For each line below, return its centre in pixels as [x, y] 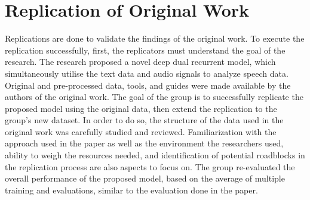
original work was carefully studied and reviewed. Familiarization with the [141, 131]
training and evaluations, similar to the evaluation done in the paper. [131, 190]
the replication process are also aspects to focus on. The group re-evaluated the [150, 166]
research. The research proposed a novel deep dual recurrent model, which [140, 62]
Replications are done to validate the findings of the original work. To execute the [155, 38]
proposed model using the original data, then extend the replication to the [141, 108]
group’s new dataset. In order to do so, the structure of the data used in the [144, 120]
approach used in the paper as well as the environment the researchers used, [144, 143]
